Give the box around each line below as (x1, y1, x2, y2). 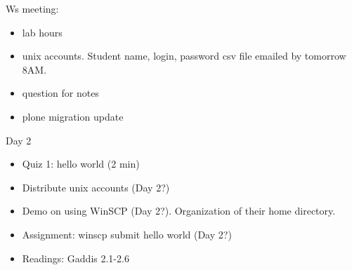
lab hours (22, 25, 63, 39)
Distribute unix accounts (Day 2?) (22, 180, 170, 194)
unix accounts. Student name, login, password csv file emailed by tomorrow (22, 48, 346, 63)
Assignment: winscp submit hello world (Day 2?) (22, 227, 232, 241)
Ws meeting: (6, 1, 59, 15)
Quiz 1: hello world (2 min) (22, 156, 140, 171)
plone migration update (22, 109, 124, 123)
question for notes (22, 86, 99, 100)
